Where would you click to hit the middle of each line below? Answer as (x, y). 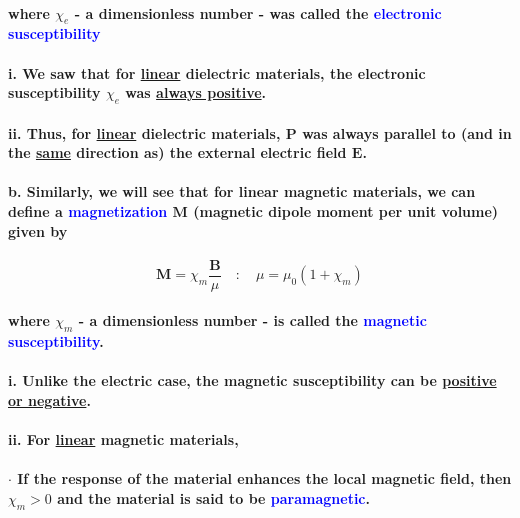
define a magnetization (88, 210)
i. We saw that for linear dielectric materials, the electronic (217, 72)
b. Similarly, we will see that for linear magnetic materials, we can (242, 191)
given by (38, 230)
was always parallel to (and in (407, 132)
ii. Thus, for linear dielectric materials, (144, 132)
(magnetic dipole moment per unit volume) (346, 210)
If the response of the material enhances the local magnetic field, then (264, 478)
